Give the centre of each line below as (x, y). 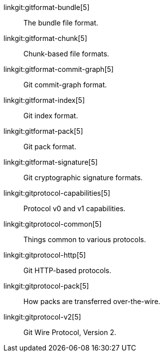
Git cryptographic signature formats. (83, 178)
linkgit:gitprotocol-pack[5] (46, 286)
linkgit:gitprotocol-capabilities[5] (57, 193)
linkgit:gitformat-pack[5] (43, 131)
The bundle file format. (61, 23)
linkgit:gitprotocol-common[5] (53, 224)
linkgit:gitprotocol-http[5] (45, 255)
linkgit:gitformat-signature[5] (51, 162)
